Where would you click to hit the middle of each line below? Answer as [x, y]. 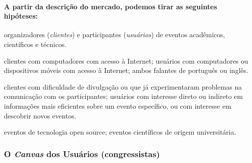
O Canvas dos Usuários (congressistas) [82, 153]
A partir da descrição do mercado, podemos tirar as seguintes [111, 6]
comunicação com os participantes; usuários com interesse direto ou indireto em [124, 96]
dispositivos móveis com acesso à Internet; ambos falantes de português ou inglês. [126, 70]
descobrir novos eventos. [40, 115]
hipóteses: [21, 16]
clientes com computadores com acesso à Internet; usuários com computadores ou [126, 60]
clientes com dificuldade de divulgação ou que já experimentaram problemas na [123, 86]
